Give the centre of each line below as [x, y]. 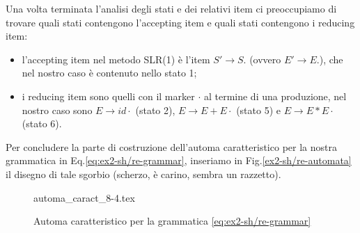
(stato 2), [155, 110]
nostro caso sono [57, 110]
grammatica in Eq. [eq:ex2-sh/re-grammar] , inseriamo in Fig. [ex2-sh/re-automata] [179, 160]
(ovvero [265, 59]
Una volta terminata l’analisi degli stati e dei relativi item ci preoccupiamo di [171, 8]
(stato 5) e [258, 110]
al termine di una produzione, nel [275, 96]
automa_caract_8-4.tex [84, 197]
